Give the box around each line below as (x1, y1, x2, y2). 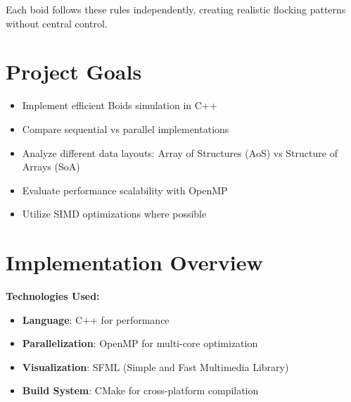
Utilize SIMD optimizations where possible (22, 206, 207, 221)
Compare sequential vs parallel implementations (22, 121, 229, 136)
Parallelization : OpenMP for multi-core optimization (22, 336, 258, 351)
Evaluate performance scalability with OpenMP (22, 182, 228, 197)
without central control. (6, 15, 108, 30)
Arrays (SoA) (22, 159, 80, 174)
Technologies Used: (6, 289, 100, 303)
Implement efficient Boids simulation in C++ (22, 98, 217, 113)
